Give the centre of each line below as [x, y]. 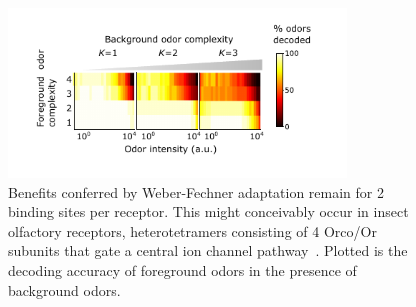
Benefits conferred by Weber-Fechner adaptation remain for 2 [196, 191]
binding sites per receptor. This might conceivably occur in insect [208, 211]
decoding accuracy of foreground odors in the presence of [182, 269]
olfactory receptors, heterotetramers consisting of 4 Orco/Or [192, 230]
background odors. [64, 289]
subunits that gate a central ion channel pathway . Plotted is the [208, 250]
